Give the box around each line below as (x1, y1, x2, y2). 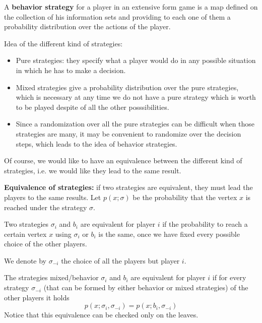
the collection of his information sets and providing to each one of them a (4, 11, 231, 22)
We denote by (4, 255, 46, 266)
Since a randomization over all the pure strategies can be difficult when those (16, 118, 255, 129)
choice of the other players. (4, 238, 87, 249)
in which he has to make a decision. (16, 64, 126, 75)
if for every (212, 272, 246, 283)
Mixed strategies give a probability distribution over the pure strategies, (16, 82, 239, 92)
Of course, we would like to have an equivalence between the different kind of (4, 155, 242, 166)
